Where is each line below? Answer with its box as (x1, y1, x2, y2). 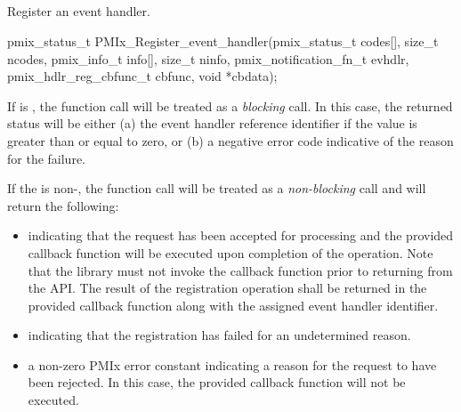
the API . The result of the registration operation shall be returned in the (28, 279, 427, 297)
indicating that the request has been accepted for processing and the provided (28, 226, 454, 245)
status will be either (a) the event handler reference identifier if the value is (7, 114, 417, 133)
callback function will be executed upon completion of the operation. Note (28, 243, 433, 262)
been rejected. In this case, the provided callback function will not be (28, 373, 406, 392)
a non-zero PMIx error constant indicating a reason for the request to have (28, 355, 437, 374)
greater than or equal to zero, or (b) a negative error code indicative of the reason (7, 131, 454, 149)
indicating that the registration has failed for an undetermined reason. (28, 326, 411, 344)
